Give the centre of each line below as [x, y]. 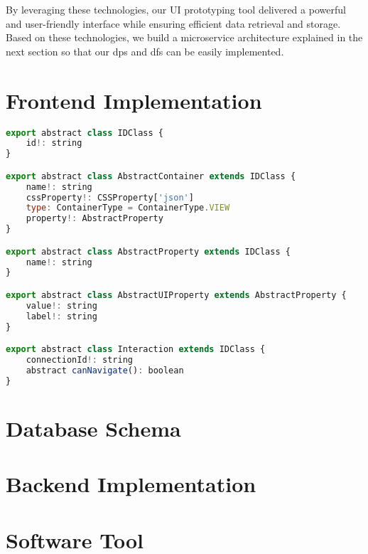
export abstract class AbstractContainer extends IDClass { [151, 176]
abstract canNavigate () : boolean [105, 370]
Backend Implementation [131, 484]
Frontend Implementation [134, 100]
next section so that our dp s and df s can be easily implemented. [145, 51]
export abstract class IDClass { [85, 133]
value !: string [61, 305]
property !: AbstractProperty [94, 219]
